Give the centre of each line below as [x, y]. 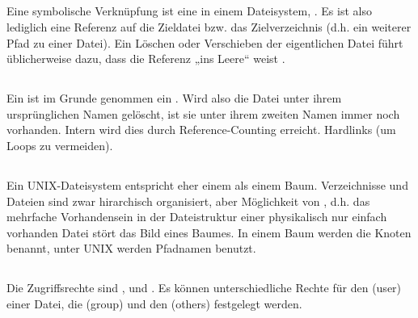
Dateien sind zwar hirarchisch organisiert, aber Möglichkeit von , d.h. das [188, 201]
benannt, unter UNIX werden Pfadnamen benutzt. [131, 248]
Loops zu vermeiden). [60, 145]
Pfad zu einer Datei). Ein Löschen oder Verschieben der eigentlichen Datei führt [205, 42]
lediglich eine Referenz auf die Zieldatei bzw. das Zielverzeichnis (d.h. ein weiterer [209, 26]
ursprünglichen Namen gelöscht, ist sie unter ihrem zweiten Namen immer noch [203, 113]
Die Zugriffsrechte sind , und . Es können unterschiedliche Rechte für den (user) [204, 288]
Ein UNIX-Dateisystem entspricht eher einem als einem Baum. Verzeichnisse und [207, 184]
